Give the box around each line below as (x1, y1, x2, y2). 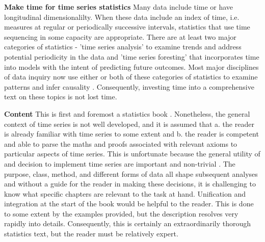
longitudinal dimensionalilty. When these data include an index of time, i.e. (4, 11, 240, 22)
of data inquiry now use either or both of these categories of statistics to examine (4, 71, 258, 82)
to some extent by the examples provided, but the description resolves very (4, 208, 238, 219)
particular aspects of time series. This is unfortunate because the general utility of (4, 148, 260, 159)
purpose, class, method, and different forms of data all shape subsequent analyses (4, 168, 258, 179)
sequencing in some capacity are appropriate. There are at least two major (4, 31, 236, 42)
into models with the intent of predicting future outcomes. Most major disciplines (4, 61, 259, 72)
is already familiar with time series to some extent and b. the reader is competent (4, 128, 259, 139)
